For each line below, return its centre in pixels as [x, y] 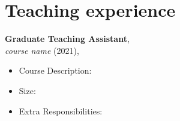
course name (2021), [42, 50]
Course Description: [55, 70]
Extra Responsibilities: [61, 111]
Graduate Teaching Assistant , [67, 39]
